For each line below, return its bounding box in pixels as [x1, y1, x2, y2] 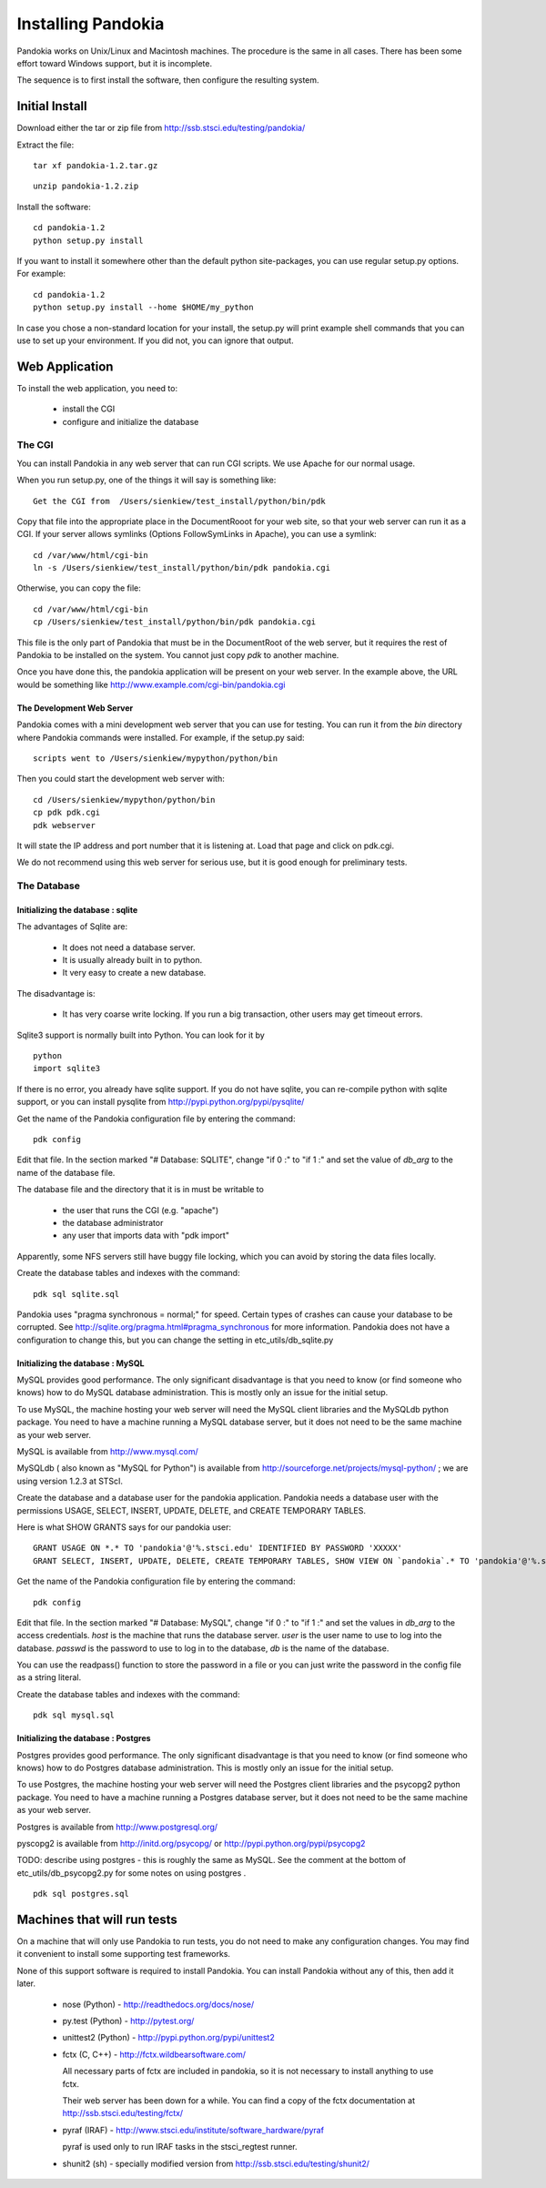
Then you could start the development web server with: [16, 774, 225, 785]
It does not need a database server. [62, 942, 196, 953]
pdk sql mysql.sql [33, 1710, 116, 1720]
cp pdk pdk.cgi [33, 807, 101, 818]
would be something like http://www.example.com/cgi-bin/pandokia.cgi [16, 679, 286, 690]
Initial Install [16, 98, 87, 114]
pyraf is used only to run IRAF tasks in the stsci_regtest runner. [62, 2142, 298, 2153]
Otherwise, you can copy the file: [16, 582, 141, 593]
